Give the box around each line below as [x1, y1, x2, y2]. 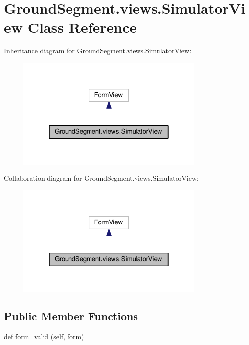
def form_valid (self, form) [4, 331, 84, 341]
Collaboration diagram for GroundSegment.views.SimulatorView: [4, 173, 199, 183]
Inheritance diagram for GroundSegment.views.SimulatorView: [4, 46, 192, 56]
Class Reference [27, 17, 137, 37]
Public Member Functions [4, 308, 138, 323]
